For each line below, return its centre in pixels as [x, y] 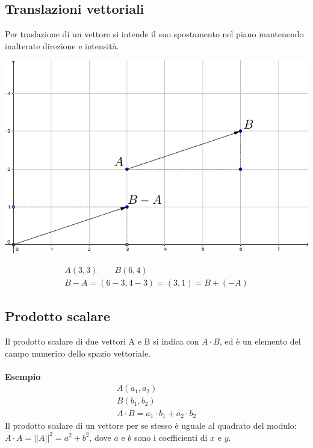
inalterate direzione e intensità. [62, 45]
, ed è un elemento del [260, 341]
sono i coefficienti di [171, 437]
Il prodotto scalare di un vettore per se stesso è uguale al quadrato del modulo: [151, 425]
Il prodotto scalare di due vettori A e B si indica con [102, 341]
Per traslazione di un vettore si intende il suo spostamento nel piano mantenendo [154, 34]
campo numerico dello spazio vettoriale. [78, 353]
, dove [100, 437]
